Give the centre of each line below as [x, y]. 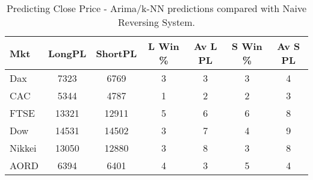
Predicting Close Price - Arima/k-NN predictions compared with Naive [156, 8]
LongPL [67, 53]
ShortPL [116, 53]
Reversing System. [156, 22]
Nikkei [23, 148]
